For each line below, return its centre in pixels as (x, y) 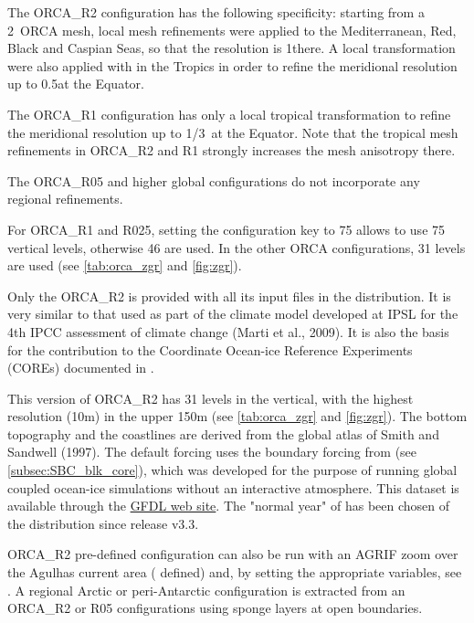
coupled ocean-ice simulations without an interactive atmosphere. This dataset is (233, 487)
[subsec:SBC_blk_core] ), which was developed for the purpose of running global (232, 470)
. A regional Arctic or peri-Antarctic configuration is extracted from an (206, 590)
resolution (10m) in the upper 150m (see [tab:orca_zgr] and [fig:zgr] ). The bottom (237, 416)
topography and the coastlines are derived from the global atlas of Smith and (223, 433)
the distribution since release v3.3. (103, 523)
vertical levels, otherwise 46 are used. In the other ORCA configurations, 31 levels (237, 247)
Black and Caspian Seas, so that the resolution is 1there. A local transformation (232, 48)
